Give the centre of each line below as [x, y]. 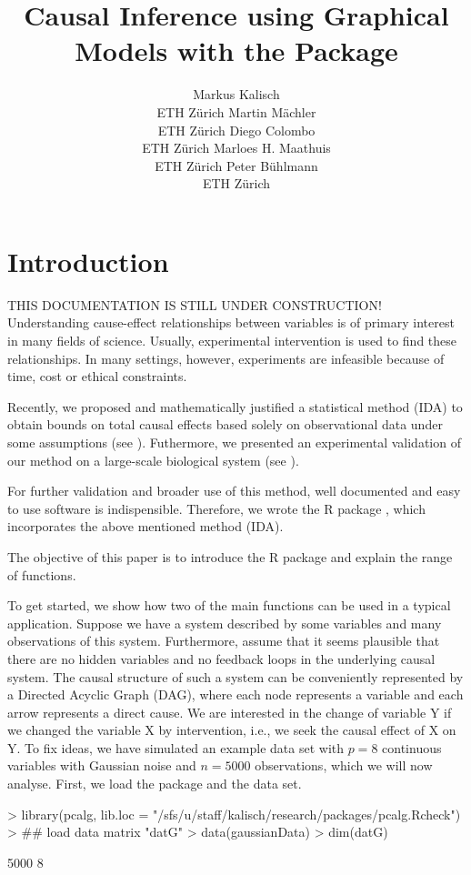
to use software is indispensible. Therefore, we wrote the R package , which [216, 508]
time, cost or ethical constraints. [97, 376]
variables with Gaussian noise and [102, 765]
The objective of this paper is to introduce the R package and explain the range [230, 556]
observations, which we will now [344, 765]
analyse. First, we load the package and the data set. [155, 784]
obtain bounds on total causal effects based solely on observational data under [225, 424]
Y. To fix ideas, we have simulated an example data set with [176, 747]
